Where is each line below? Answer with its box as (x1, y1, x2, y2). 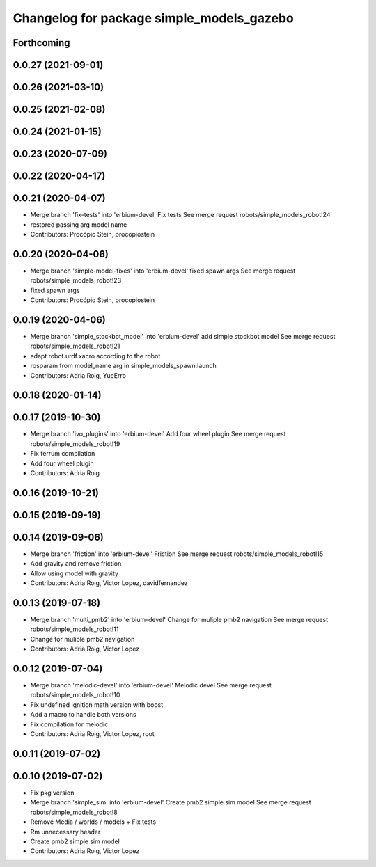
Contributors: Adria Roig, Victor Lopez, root (30, 730, 155, 738)
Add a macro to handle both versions (30, 710, 136, 719)
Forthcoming (13, 37, 70, 49)
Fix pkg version (30, 788, 75, 797)
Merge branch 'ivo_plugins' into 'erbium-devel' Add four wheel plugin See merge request (30, 430, 286, 438)
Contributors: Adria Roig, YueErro (30, 371, 127, 379)
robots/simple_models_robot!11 (30, 625, 119, 633)
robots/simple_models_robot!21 (30, 342, 120, 351)
